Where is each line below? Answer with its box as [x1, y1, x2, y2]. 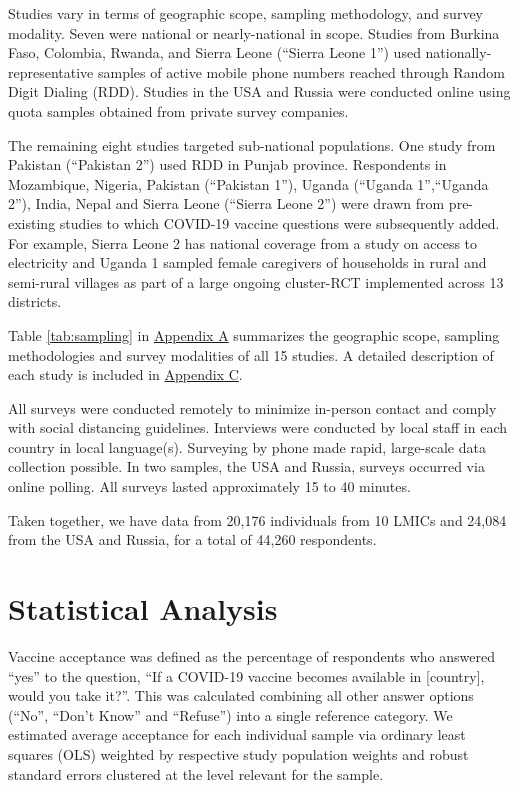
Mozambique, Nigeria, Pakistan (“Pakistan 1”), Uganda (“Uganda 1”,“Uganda [8, 173, 489, 194]
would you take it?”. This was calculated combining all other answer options [8, 685, 474, 706]
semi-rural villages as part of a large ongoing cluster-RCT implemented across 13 [8, 271, 504, 292]
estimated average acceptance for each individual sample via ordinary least [8, 724, 466, 745]
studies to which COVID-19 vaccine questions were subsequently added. [59, 212, 500, 233]
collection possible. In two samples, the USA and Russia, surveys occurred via [8, 456, 485, 477]
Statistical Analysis [8, 588, 278, 629]
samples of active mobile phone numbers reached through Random [97, 61, 505, 82]
